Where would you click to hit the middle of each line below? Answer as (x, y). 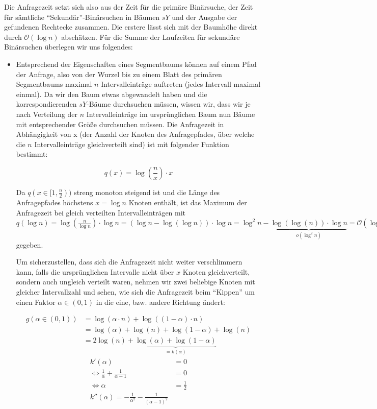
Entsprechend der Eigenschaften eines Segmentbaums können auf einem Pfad (136, 64)
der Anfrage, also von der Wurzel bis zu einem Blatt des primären (119, 74)
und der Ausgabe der (205, 17)
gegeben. (30, 244)
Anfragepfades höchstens (55, 202)
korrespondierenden (46, 104)
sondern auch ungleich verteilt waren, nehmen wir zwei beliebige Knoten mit (136, 282)
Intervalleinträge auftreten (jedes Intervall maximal (181, 84)
